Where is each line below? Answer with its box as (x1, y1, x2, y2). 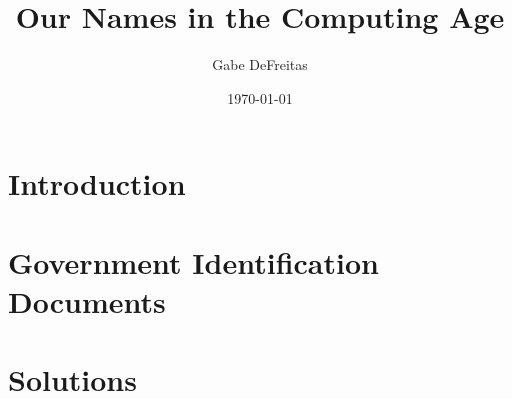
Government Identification (8, 241, 379, 282)
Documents (8, 280, 166, 321)
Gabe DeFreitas (212, 54, 308, 75)
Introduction (8, 163, 186, 204)
